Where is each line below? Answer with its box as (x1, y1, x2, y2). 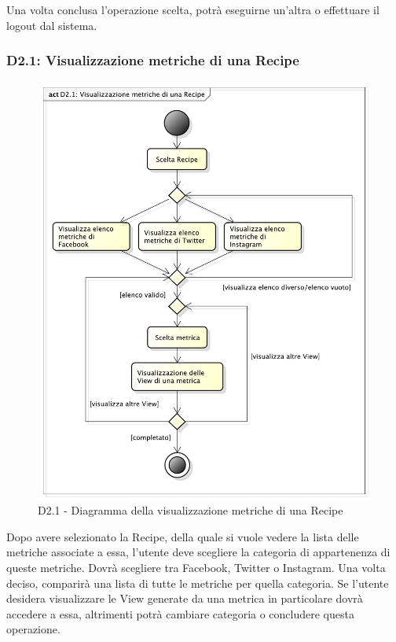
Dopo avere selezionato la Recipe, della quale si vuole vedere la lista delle (6, 528, 359, 544)
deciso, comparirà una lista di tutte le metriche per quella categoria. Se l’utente (6, 574, 389, 591)
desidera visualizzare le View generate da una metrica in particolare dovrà (6, 590, 363, 607)
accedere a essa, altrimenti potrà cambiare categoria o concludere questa (6, 605, 354, 622)
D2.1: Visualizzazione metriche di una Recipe (6, 50, 299, 70)
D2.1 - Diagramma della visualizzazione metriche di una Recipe (38, 502, 343, 518)
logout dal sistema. (6, 17, 97, 33)
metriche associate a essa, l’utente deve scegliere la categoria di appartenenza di (6, 544, 390, 560)
